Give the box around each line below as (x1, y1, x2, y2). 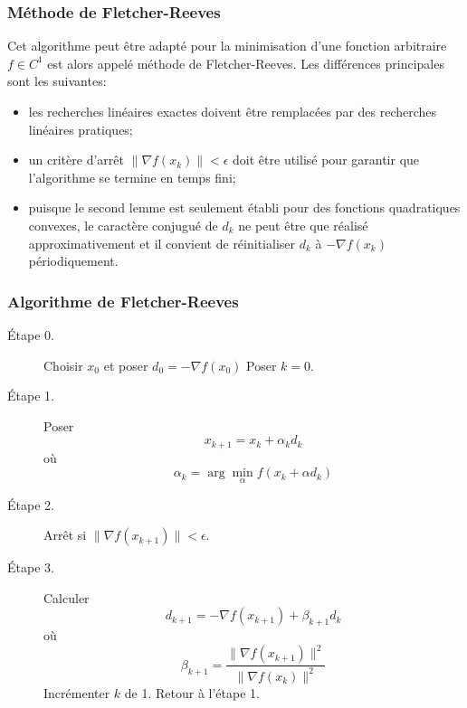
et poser (103, 355, 148, 374)
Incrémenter (43, 683, 110, 702)
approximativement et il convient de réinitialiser (28, 233, 295, 252)
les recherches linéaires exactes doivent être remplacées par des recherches (28, 102, 437, 120)
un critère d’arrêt (28, 150, 124, 169)
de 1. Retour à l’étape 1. (124, 683, 260, 702)
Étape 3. (7, 558, 54, 577)
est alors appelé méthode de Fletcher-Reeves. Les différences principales (47, 53, 444, 72)
